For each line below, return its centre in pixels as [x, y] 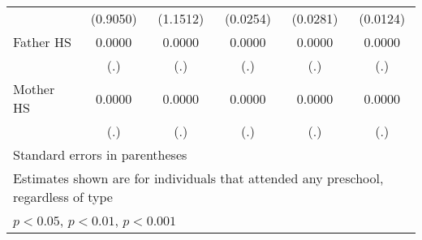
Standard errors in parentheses [100, 154]
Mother [34, 89]
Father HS [42, 42]
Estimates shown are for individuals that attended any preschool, [198, 178]
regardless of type [63, 197]
